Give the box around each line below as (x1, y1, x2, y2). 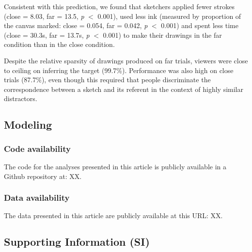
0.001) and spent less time (161, 20, 238, 30)
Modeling (4, 117, 52, 132)
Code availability (4, 142, 71, 154)
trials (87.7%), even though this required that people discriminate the (4, 74, 211, 85)
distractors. (4, 93, 37, 104)
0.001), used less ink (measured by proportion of (97, 11, 241, 21)
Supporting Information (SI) (4, 234, 150, 249)
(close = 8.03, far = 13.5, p (4, 11, 84, 21)
